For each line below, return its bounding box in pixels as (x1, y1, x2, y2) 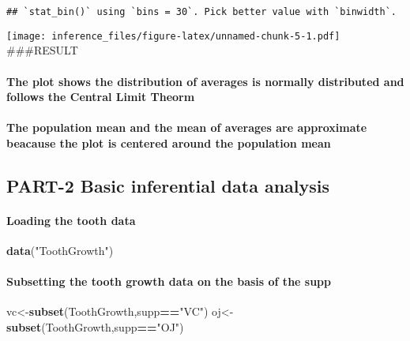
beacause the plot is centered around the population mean (6, 134, 331, 151)
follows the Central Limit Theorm (6, 88, 195, 105)
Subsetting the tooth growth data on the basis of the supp (6, 273, 332, 290)
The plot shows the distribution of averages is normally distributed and (6, 73, 404, 89)
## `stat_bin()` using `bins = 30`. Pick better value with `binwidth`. (6, 6, 397, 17)
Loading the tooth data (6, 212, 136, 228)
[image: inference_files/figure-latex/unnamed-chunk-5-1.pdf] (6, 30, 340, 42)
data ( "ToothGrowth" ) (6, 242, 114, 259)
